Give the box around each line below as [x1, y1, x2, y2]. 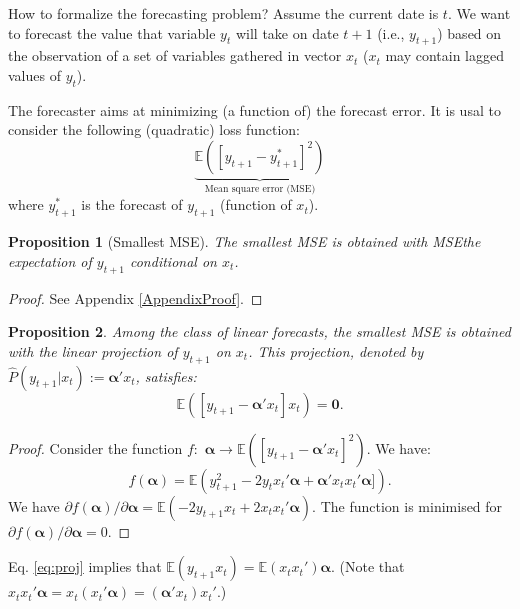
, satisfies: [135, 365, 197, 386]
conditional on [129, 250, 217, 271]
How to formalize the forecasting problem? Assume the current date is [8, 3, 439, 23]
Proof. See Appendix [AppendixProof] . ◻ [8, 287, 263, 308]
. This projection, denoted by [248, 340, 424, 361]
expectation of [8, 250, 92, 271]
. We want [447, 3, 511, 23]
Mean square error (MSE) [204, 183, 316, 194]
